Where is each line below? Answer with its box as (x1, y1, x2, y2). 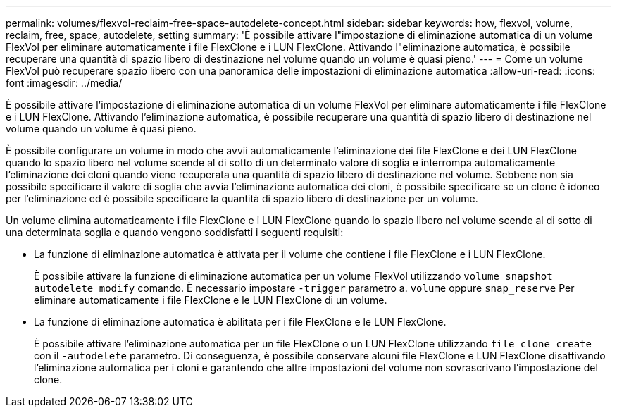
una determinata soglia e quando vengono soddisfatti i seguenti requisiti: (6, 226, 344, 238)
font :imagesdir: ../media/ (6, 77, 123, 89)
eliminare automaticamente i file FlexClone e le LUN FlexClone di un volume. (34, 294, 387, 306)
